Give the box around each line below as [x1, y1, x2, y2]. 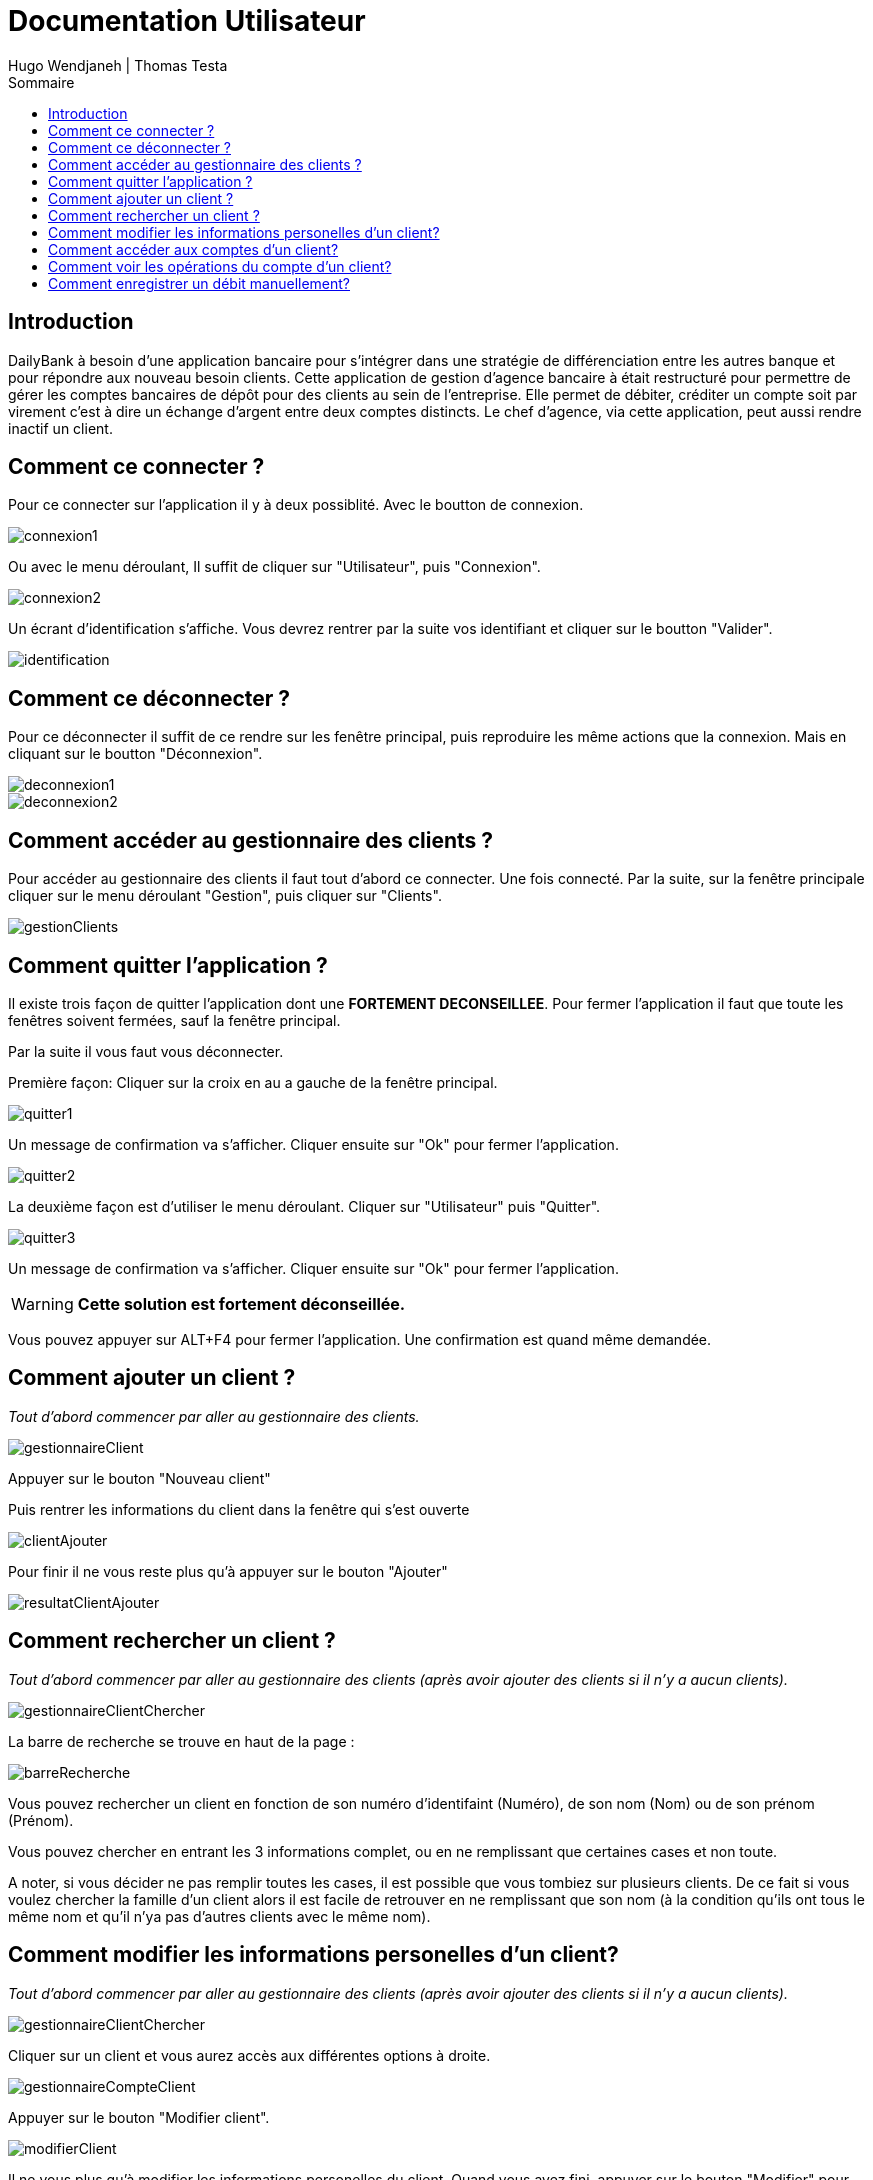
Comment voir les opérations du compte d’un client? [48, 257, 392, 275]
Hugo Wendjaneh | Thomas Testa [8, 56, 228, 74]
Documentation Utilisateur [8, 4, 366, 38]
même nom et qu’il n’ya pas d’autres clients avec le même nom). [8, 1907, 431, 1925]
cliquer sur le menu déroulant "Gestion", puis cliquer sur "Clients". [8, 887, 442, 905]
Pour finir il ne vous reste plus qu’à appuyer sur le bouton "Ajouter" [8, 1562, 448, 1580]
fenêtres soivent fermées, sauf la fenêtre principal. [8, 1011, 341, 1029]
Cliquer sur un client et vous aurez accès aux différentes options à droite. [8, 2046, 491, 2064]
